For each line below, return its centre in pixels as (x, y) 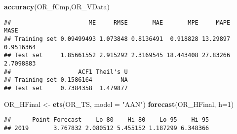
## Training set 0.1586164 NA (66, 80)
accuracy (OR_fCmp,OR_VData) (57, 6)
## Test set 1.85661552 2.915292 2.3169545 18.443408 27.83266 (117, 55)
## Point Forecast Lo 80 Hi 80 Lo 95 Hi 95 (107, 120)
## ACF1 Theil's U (66, 72)
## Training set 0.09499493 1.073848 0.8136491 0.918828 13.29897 (117, 39)
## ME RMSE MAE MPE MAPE (117, 22)
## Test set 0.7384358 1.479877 (66, 88)
